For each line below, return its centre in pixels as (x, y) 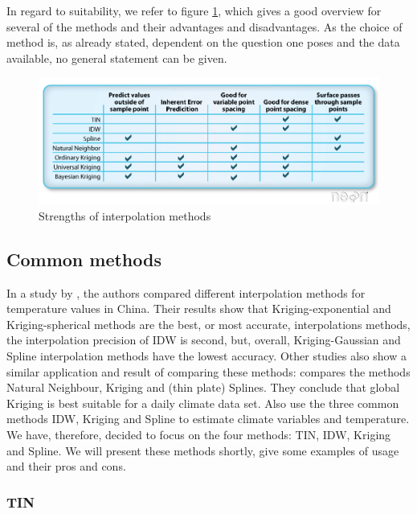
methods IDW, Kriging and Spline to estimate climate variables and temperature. (208, 419)
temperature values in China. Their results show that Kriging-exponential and (199, 308)
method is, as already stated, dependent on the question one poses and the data (203, 42)
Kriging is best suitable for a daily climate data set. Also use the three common (203, 403)
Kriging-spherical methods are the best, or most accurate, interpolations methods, (208, 324)
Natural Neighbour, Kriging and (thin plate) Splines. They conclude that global (203, 387)
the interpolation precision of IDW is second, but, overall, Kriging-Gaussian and (204, 340)
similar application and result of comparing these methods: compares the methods (208, 371)
